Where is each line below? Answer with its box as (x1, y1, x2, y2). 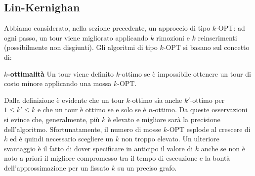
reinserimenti (198, 32, 237, 43)
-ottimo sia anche (129, 94, 182, 105)
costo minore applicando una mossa (4, 78, 112, 88)
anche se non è (201, 143, 245, 153)
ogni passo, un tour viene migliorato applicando (4, 32, 148, 43)
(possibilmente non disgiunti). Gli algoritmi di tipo (4, 42, 158, 52)
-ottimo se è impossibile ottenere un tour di (119, 68, 251, 79)
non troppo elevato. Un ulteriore (121, 133, 219, 144)
